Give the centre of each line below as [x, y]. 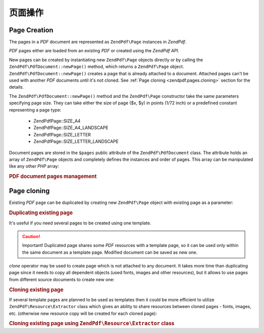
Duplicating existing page [41, 213]
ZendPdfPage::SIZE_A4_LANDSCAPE [71, 128]
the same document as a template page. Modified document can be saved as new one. [110, 252]
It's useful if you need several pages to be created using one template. [80, 223]
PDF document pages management [53, 177]
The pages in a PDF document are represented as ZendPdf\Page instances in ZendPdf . [98, 42]
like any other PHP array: [34, 166]
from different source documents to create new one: [62, 279]
